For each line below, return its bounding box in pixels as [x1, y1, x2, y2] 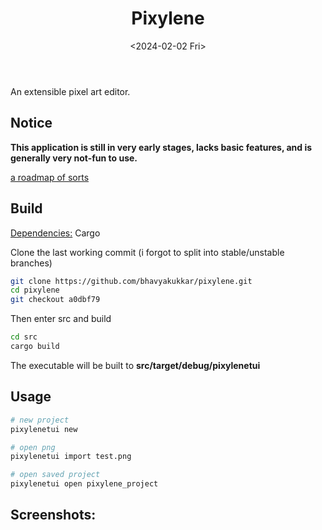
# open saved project [10, 470, 101, 480]
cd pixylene [10, 285, 60, 296]
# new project [10, 415, 70, 425]
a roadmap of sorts [10, 171, 90, 183]
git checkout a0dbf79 [10, 295, 101, 305]
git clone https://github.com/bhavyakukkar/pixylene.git [10, 276, 253, 286]
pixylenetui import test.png [10, 452, 132, 462]
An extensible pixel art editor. [10, 85, 131, 97]
